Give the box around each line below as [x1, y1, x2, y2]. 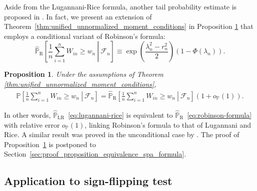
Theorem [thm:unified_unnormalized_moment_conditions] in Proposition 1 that [4, 21, 253, 31]
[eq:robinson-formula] [187, 110, 252, 120]
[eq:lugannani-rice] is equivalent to [68, 110, 173, 120]
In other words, [4, 110, 51, 120]
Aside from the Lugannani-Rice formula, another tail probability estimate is [4, 1, 237, 11]
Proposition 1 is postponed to [4, 139, 96, 149]
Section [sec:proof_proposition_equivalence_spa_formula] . [4, 149, 186, 159]
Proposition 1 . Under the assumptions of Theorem [4, 69, 163, 79]
